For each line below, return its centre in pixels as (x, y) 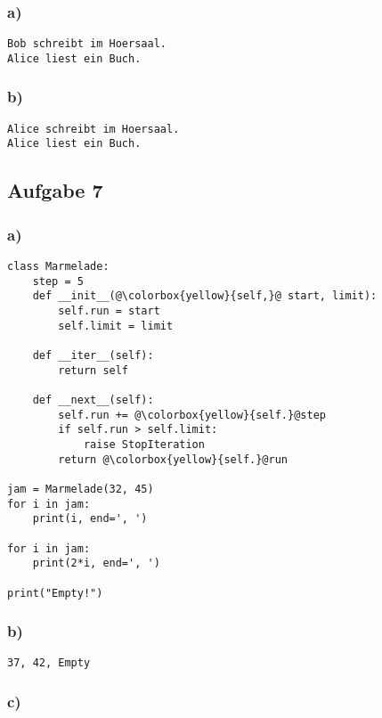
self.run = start (109, 311)
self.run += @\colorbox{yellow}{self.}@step (192, 415)
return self (93, 370)
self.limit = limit (116, 326)
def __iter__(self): (93, 355)
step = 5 (58, 281)
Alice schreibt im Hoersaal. (93, 129)
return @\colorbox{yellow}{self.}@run (173, 459)
